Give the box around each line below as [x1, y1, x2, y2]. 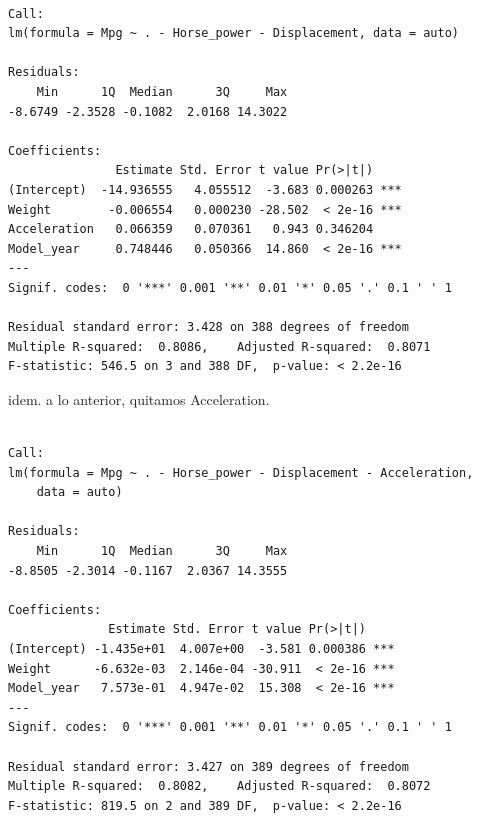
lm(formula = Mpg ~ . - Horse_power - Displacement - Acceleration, [8, 465, 474, 480]
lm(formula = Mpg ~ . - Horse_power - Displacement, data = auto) [8, 26, 460, 41]
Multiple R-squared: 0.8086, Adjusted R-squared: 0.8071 [8, 339, 431, 354]
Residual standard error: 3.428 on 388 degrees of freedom [8, 320, 409, 335]
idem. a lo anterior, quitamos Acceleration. [8, 388, 270, 409]
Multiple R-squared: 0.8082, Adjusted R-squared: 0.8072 [8, 779, 431, 794]
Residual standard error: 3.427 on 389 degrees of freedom [8, 759, 409, 774]
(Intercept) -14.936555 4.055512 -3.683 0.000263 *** [8, 182, 402, 197]
